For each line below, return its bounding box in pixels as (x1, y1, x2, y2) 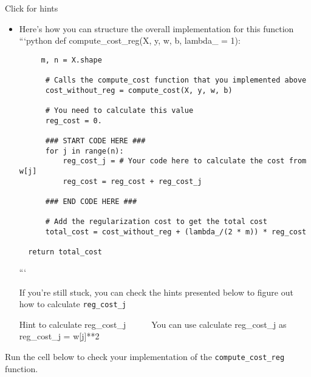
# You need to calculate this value (45, 106, 194, 115)
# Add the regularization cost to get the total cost (45, 217, 267, 226)
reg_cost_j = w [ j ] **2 (19, 330, 100, 342)
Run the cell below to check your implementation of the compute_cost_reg (5, 350, 285, 362)
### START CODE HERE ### (45, 137, 146, 146)
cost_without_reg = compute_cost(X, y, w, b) (45, 86, 233, 95)
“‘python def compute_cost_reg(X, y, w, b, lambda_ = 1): (19, 34, 241, 47)
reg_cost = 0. (45, 116, 102, 125)
